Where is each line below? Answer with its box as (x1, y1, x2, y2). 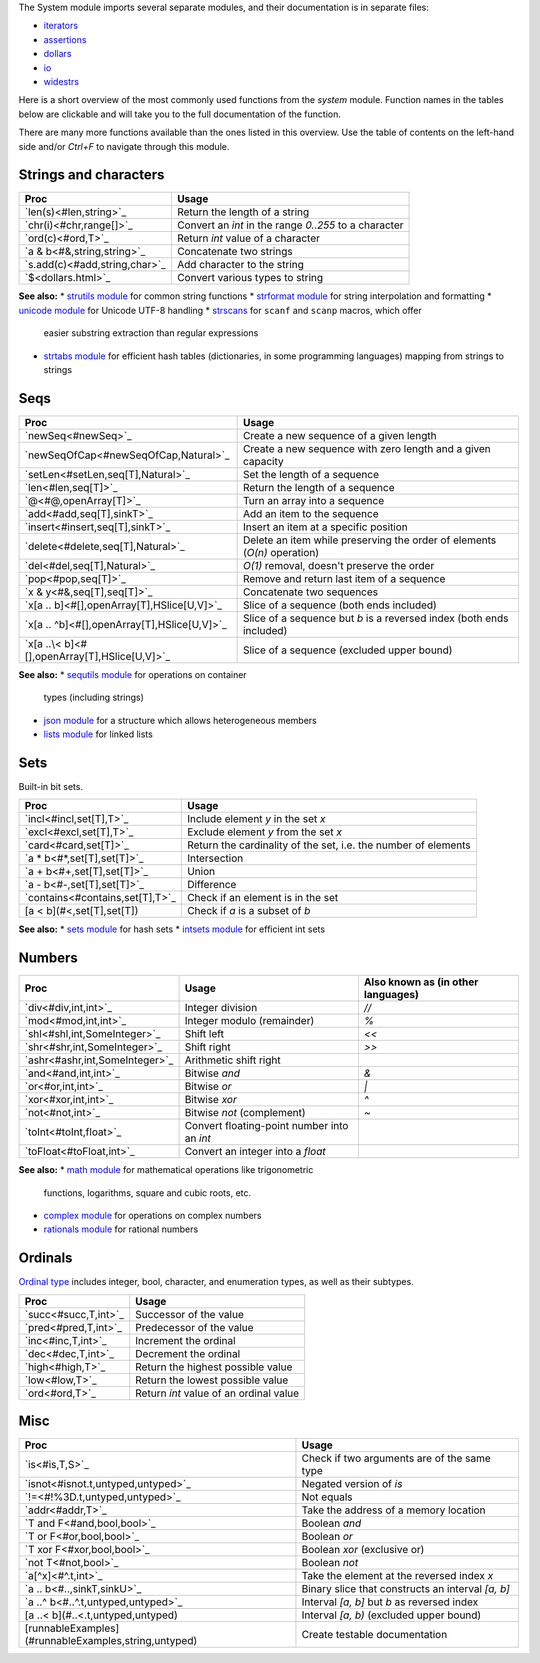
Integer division (184, 1001, 258, 1015)
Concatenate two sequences (242, 585, 379, 599)
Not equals (301, 1490, 353, 1504)
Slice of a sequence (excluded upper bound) (242, 643, 453, 657)
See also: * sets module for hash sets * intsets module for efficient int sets (18, 923, 325, 935)
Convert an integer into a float (184, 1145, 326, 1159)
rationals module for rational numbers (43, 1223, 199, 1235)
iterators (43, 20, 79, 32)
